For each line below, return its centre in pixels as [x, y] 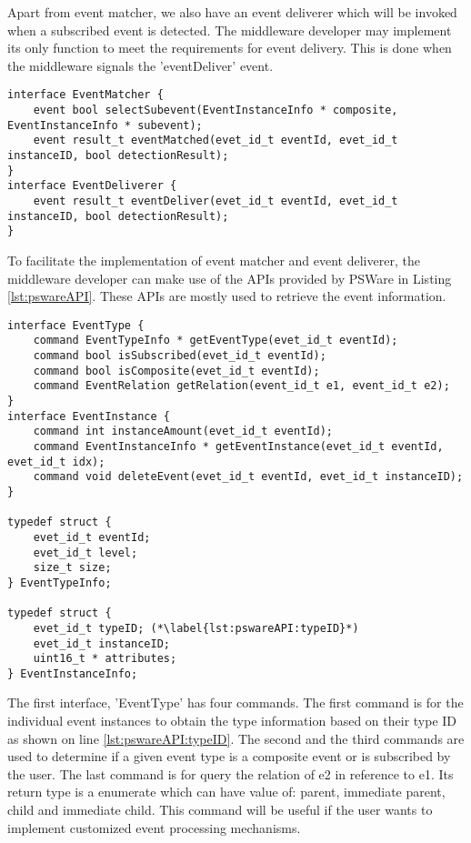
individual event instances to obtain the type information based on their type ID [232, 721]
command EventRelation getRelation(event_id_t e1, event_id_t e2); [241, 386]
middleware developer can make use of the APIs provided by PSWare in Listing [230, 278]
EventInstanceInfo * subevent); [105, 125]
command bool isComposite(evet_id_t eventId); [176, 371]
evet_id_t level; [85, 552]
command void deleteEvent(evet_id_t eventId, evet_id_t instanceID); [248, 477]
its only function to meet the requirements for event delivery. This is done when [230, 48]
